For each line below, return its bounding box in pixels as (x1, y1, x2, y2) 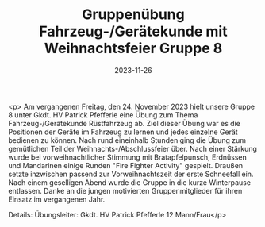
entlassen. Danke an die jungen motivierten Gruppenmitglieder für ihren (8, 186, 243, 195)
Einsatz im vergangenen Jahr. (8, 194, 106, 204)
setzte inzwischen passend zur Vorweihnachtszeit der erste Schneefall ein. (8, 169, 254, 179)
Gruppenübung (82, 6, 185, 24)
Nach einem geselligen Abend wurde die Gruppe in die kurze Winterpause (8, 177, 252, 187)
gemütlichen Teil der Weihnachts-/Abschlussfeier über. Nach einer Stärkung (8, 144, 258, 153)
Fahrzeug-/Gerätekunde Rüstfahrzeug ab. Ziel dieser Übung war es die (8, 118, 240, 128)
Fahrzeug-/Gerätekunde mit (39, 22, 228, 40)
